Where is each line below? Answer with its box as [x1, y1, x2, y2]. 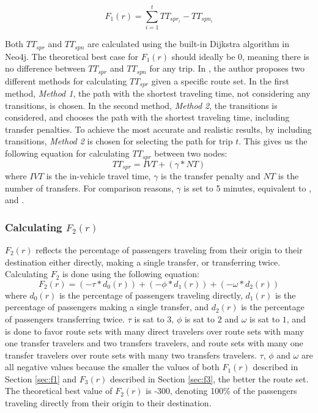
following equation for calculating [5, 147, 130, 160]
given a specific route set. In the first [151, 74, 289, 87]
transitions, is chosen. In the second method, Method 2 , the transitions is [5, 99, 278, 111]
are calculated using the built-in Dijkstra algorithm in [87, 37, 289, 50]
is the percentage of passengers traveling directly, [59, 288, 243, 301]
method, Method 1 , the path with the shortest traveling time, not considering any [5, 87, 311, 100]
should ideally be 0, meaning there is [171, 50, 309, 62]
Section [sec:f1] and [5, 372, 77, 385]
